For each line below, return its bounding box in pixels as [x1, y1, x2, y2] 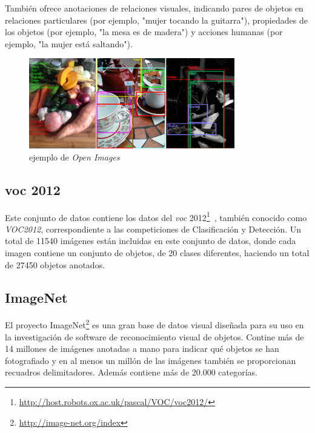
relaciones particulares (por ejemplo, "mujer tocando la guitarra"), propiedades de [5, 13, 308, 26]
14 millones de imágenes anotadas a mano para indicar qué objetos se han [5, 342, 279, 355]
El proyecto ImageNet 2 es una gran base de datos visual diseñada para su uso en [5, 317, 304, 331]
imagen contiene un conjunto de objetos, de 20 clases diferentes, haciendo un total [5, 246, 310, 259]
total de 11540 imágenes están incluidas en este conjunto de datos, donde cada [5, 234, 296, 247]
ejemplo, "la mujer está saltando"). [5, 37, 133, 50]
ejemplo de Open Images [29, 150, 120, 163]
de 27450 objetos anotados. [5, 258, 105, 271]
